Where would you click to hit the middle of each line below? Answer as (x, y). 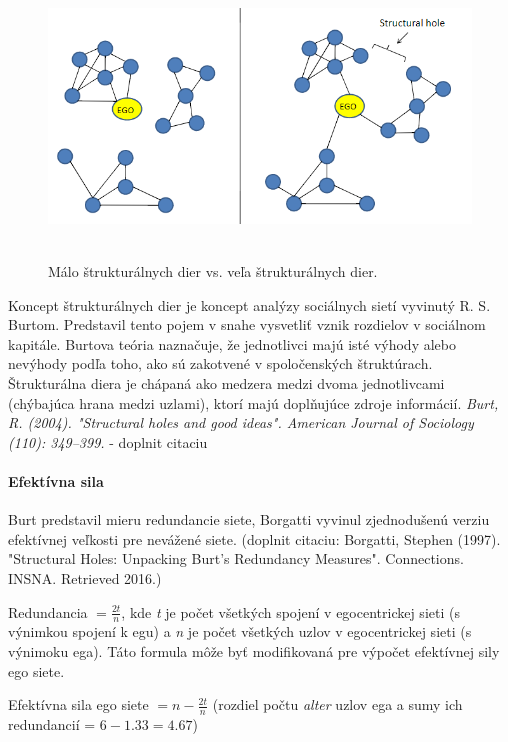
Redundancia (48, 611)
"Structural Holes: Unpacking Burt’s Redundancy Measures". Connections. (236, 558)
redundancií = (52, 724)
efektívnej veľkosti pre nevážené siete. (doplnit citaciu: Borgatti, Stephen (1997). (254, 538)
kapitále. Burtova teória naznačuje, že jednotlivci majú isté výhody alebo (232, 343)
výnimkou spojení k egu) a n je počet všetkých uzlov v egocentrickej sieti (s (240, 631)
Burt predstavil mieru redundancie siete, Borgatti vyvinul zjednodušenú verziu (249, 519)
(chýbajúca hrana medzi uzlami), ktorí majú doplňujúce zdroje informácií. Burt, (253, 402)
